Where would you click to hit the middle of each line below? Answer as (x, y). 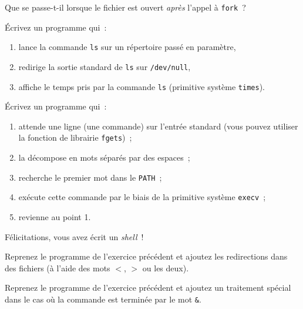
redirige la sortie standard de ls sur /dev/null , (105, 66)
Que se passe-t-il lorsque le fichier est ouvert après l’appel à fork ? (125, 7)
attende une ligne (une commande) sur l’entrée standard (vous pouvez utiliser (158, 126)
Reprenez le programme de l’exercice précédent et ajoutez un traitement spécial (148, 288)
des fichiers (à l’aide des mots (58, 268)
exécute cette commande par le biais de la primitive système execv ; (142, 197)
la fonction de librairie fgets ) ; (75, 137)
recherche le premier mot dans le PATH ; (90, 177)
